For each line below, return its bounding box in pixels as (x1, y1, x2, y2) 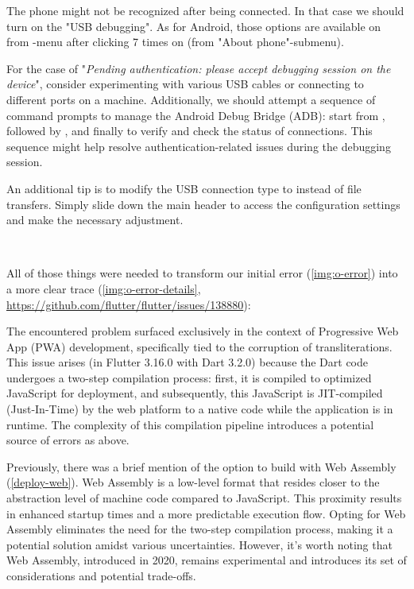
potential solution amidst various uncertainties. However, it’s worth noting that (6, 536, 393, 552)
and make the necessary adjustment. (6, 211, 184, 228)
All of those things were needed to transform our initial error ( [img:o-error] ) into (6, 265, 398, 281)
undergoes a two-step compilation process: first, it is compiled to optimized (6, 369, 372, 386)
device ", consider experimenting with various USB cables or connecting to (6, 76, 364, 92)
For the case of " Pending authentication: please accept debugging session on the (6, 60, 391, 76)
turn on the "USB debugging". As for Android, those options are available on (6, 17, 381, 34)
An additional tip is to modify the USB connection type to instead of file (6, 180, 362, 196)
